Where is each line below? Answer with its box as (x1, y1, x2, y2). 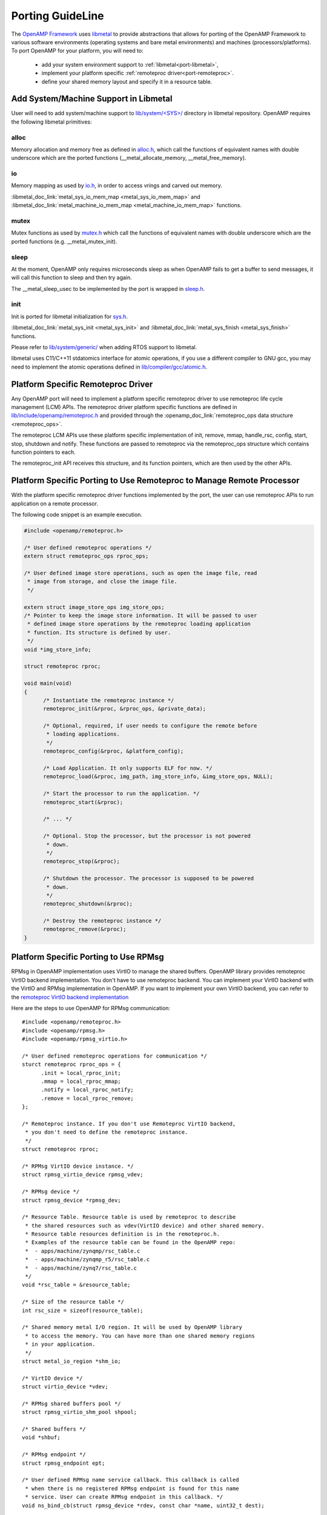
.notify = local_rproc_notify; (41, 1087, 134, 1093)
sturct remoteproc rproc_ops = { (22, 1061, 121, 1068)
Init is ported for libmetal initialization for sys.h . (11, 313, 128, 320)
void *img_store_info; (24, 646, 91, 653)
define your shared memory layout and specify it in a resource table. (41, 78, 213, 85)
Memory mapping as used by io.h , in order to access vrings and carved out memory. (11, 182, 222, 189)
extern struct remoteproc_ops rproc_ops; (24, 553, 149, 560)
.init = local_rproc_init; (41, 1070, 121, 1076)
